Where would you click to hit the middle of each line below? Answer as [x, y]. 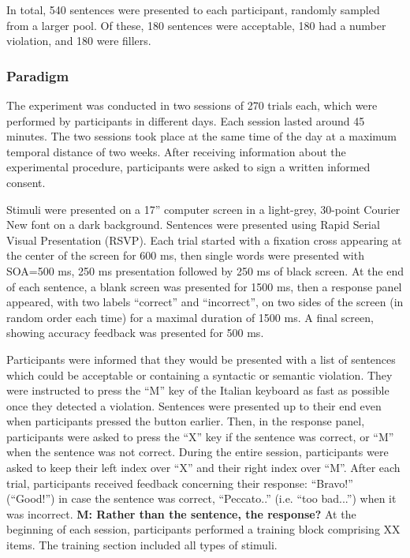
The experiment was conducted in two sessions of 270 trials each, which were [192, 105]
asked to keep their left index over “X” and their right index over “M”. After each [203, 468]
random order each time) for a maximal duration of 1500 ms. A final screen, [190, 317]
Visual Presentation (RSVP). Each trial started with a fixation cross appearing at [204, 240]
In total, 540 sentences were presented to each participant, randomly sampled [193, 9]
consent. [26, 182]
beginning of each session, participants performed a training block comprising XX [203, 529]
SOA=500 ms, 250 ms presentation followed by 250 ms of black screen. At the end [205, 270]
